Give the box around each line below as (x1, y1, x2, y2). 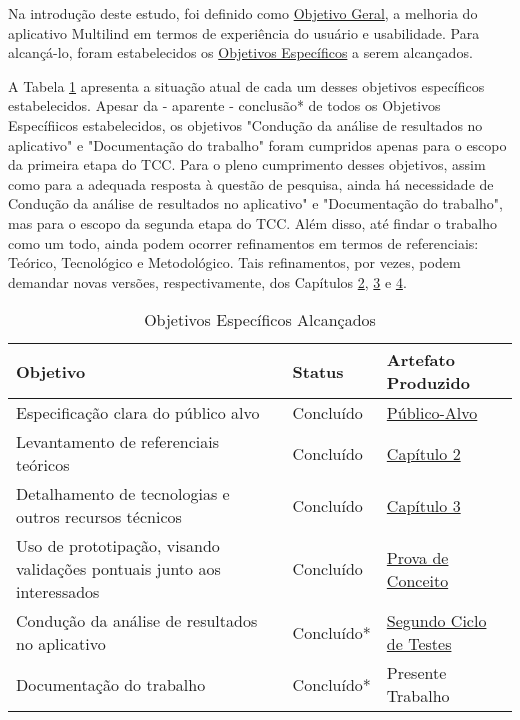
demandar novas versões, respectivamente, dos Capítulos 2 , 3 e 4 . (8, 271, 407, 292)
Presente (386, 661, 447, 685)
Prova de (386, 545, 449, 569)
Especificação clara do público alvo (16, 401, 260, 425)
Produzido (386, 371, 470, 395)
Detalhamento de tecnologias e (16, 482, 230, 506)
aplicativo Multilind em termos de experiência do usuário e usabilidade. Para (8, 22, 480, 43)
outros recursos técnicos (16, 505, 182, 529)
